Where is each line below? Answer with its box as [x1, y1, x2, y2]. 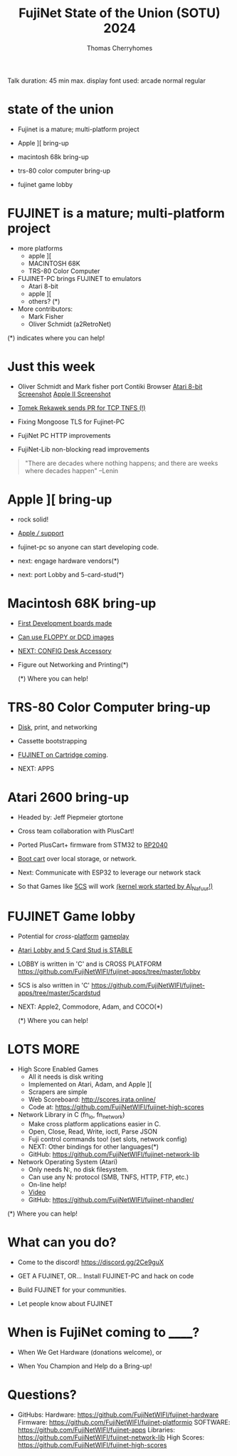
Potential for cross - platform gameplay [17, 932, 130, 941]
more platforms [17, 244, 63, 253]
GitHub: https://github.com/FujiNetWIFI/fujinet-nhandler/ [28, 1195, 194, 1203]
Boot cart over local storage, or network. [17, 854, 137, 862]
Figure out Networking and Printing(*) [17, 660, 129, 668]
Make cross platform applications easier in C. [28, 1119, 162, 1128]
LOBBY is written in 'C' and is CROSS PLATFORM [17, 959, 162, 968]
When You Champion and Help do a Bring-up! [17, 1361, 152, 1370]
